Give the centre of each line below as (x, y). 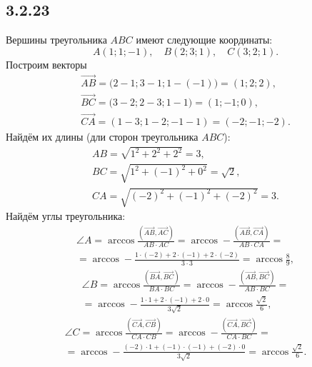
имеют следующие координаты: (204, 40)
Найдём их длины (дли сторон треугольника (102, 137)
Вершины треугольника (56, 40)
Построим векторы (46, 64)
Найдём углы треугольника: (66, 216)
